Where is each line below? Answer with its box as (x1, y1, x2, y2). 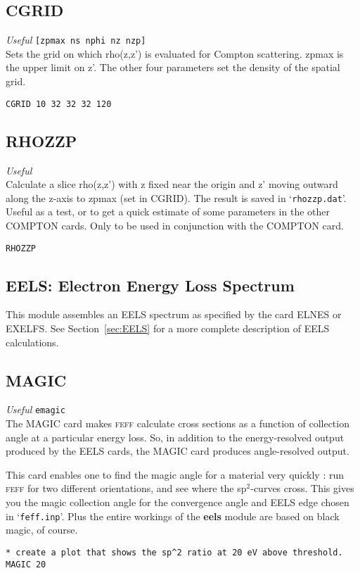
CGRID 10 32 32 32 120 (6, 99, 112, 109)
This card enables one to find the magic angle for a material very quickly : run (6, 467, 345, 481)
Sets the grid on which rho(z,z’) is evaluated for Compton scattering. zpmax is (6, 46, 344, 61)
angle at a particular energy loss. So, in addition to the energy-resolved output (6, 429, 345, 444)
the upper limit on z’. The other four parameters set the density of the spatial (6, 60, 340, 75)
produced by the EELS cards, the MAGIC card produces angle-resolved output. (6, 443, 349, 458)
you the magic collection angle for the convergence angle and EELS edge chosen (6, 495, 349, 509)
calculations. (6, 334, 59, 349)
